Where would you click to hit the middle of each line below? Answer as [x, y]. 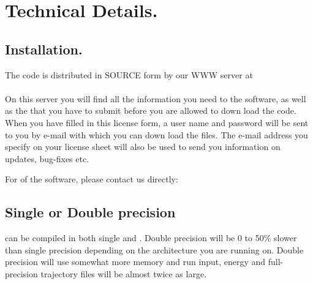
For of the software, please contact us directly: [92, 179]
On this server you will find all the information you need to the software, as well [156, 98]
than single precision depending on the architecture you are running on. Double [154, 249]
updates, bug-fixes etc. [47, 158]
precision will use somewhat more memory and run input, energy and [135, 262]
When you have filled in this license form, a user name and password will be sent [157, 122]
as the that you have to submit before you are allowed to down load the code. [151, 110]
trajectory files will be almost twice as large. [124, 273]
